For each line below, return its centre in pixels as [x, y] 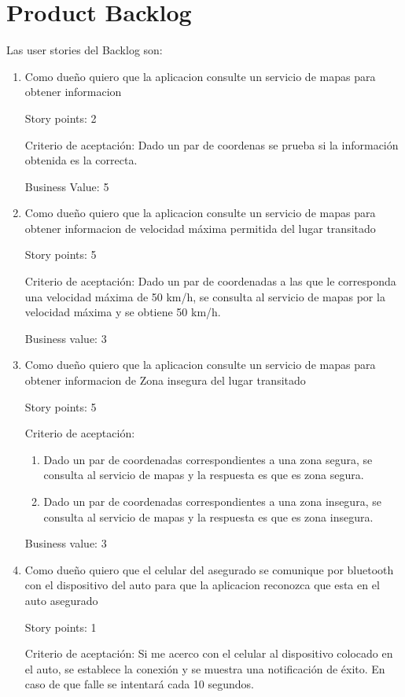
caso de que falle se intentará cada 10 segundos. [139, 684]
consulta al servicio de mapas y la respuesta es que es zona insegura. [208, 516]
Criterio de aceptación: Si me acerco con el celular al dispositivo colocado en [209, 653]
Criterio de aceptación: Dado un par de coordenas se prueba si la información [212, 144]
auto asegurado [61, 600]
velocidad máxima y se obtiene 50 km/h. [123, 312]
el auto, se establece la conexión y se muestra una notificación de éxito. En [205, 668]
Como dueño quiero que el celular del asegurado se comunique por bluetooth [209, 569]
